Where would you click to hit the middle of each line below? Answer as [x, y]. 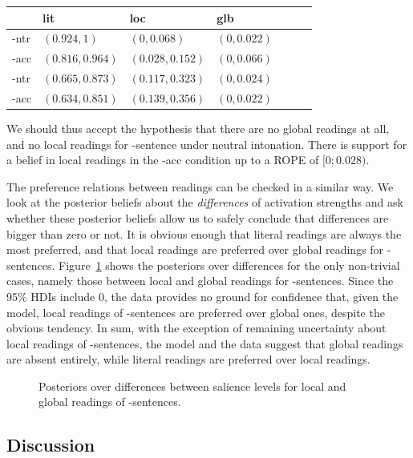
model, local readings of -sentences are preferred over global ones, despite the [196, 312]
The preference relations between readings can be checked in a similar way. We [200, 186]
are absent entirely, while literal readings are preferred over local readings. [188, 359]
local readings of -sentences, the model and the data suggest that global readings [205, 343]
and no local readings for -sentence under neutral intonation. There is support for [207, 144]
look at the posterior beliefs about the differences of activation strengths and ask [205, 202]
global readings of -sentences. [110, 402]
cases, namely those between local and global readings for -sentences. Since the [200, 281]
